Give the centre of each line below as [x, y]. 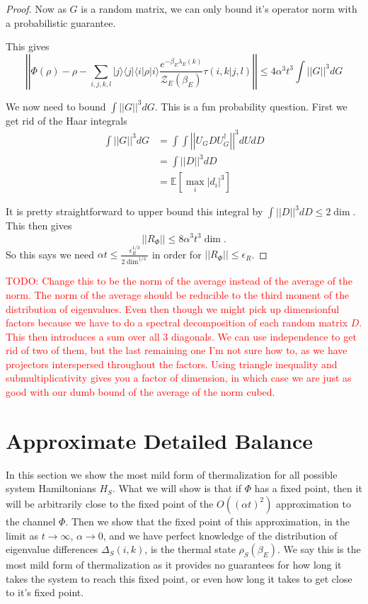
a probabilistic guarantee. [61, 22]
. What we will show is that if [177, 488]
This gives [28, 46]
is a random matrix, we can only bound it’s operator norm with [219, 8]
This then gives [39, 226]
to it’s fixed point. [45, 592]
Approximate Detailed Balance [159, 440]
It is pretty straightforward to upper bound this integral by [134, 211]
